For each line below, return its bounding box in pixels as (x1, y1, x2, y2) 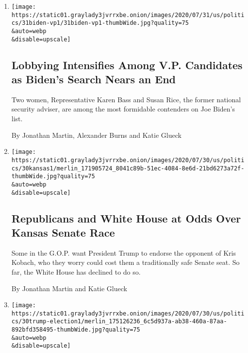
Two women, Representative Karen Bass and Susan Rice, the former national (11, 94, 241, 104)
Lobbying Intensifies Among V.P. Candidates (11, 57, 243, 72)
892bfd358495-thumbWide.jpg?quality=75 (11, 326, 140, 334)
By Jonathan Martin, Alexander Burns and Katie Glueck (11, 130, 182, 140)
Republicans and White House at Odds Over (11, 210, 241, 225)
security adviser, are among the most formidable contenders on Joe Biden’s (11, 104, 235, 114)
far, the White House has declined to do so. (11, 266, 141, 277)
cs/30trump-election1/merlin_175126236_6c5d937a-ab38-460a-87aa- (11, 318, 227, 325)
